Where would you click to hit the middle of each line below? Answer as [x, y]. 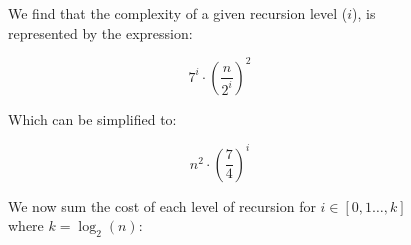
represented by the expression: [100, 32]
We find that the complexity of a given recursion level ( [178, 13]
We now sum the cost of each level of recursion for [162, 205]
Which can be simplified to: [92, 118]
